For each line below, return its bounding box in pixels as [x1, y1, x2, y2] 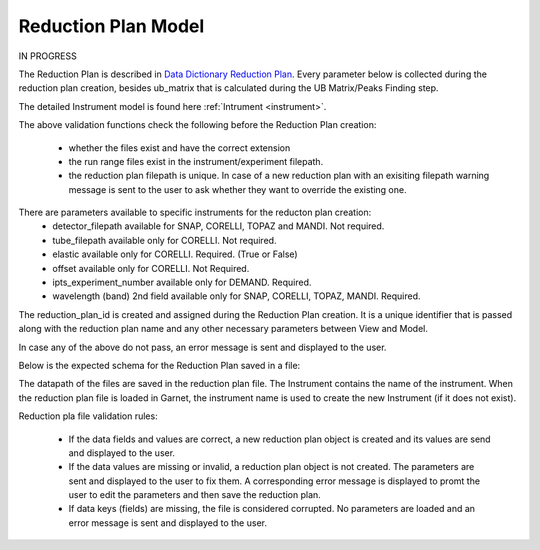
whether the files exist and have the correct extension [68, 141, 291, 154]
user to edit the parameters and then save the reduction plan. [68, 489, 322, 501]
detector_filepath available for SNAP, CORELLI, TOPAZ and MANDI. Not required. [52, 220, 385, 232]
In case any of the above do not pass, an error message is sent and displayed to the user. [18, 341, 387, 353]
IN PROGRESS [18, 50, 77, 62]
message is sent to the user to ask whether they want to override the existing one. [68, 183, 407, 195]
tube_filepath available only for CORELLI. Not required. [52, 234, 277, 246]
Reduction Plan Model [18, 15, 205, 37]
